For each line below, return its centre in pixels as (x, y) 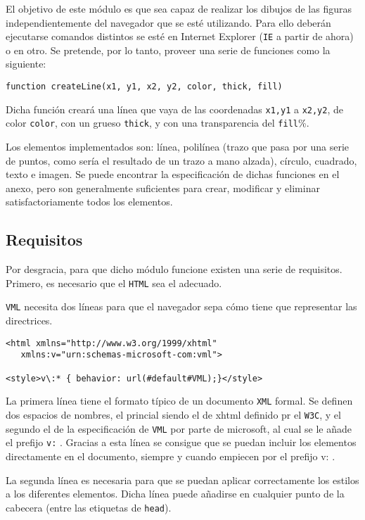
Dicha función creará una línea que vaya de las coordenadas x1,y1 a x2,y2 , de (174, 109)
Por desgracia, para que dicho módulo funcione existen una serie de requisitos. (174, 269)
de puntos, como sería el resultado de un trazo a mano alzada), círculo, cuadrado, (181, 160)
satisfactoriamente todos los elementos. (89, 202)
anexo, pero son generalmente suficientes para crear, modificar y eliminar (163, 188)
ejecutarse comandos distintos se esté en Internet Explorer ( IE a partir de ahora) (180, 36)
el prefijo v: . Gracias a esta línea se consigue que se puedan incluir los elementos (181, 442)
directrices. (29, 321)
